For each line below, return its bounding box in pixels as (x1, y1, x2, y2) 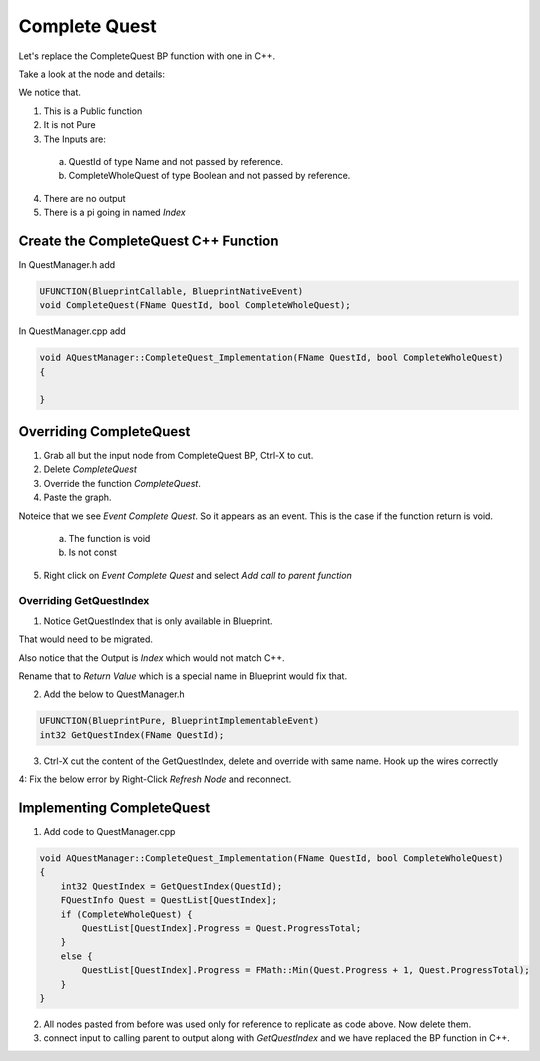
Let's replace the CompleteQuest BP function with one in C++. (18, 50, 276, 62)
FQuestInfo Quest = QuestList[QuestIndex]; (60, 895, 277, 906)
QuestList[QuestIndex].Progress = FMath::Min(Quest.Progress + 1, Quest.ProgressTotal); (81, 965, 530, 976)
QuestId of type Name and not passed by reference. (68, 155, 284, 167)
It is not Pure (43, 119, 96, 131)
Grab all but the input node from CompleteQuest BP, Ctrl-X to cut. (43, 449, 314, 461)
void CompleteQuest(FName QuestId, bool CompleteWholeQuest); (39, 300, 351, 311)
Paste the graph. (43, 491, 112, 504)
